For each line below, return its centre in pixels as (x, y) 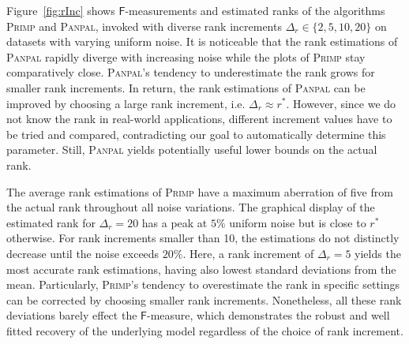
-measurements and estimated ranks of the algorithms (255, 10)
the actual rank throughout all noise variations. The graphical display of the (191, 207)
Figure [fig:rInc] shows (61, 10)
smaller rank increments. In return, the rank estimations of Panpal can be (186, 87)
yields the (378, 253)
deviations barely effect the (72, 315)
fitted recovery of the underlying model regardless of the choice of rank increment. (205, 330)
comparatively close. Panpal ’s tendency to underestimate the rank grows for (191, 72)
